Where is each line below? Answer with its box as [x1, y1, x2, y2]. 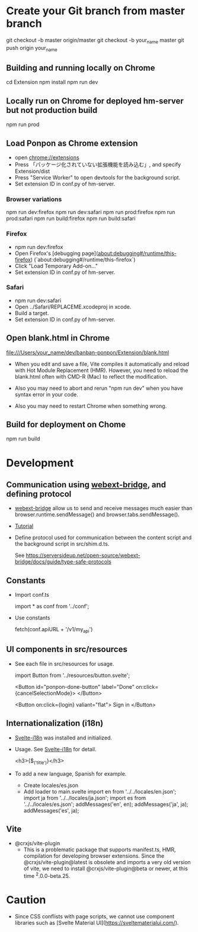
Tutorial [14, 522, 34, 530]
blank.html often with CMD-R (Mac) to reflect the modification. [14, 373, 168, 380]
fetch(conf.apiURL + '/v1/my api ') [14, 626, 93, 634]
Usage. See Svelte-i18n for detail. [14, 745, 97, 752]
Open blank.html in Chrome [6, 333, 110, 343]
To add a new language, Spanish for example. [14, 770, 127, 777]
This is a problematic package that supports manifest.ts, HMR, [23, 846, 176, 854]
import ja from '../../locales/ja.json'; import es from [23, 794, 146, 801]
